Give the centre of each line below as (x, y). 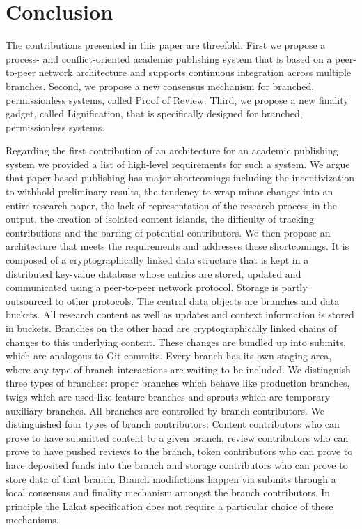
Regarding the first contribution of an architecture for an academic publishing (172, 150)
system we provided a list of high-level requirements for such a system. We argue (178, 164)
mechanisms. (32, 520)
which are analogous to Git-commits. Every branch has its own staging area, (169, 356)
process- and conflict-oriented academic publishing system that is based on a (169, 58)
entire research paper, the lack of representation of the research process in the (171, 205)
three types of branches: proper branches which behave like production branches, (178, 383)
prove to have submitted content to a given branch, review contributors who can (177, 437)
